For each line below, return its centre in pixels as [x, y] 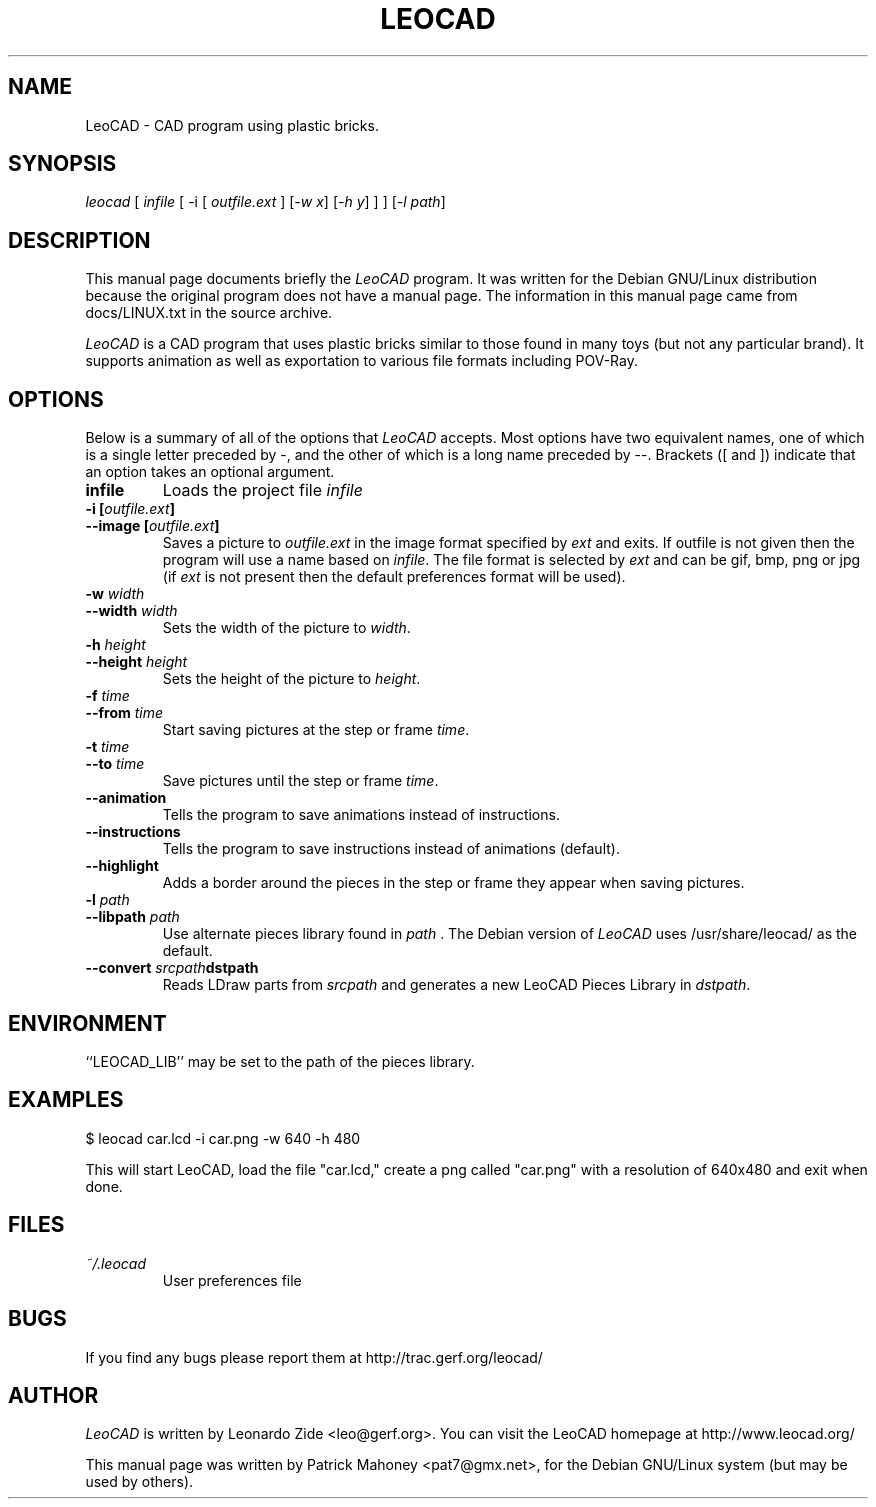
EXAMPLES [66, 1100]
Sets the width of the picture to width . [286, 628]
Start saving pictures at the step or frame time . [316, 730]
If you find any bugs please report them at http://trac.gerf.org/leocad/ [314, 1357]
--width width [131, 611]
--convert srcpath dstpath [172, 968]
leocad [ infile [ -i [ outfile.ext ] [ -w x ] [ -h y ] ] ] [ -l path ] [265, 202]
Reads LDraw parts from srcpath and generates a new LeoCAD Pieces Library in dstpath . [456, 985]
